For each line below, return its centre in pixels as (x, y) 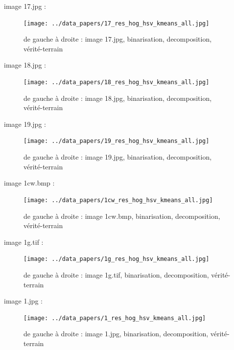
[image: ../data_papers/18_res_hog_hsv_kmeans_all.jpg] (117, 82)
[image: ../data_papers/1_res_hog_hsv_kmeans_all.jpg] (115, 318)
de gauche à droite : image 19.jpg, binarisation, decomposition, (118, 157)
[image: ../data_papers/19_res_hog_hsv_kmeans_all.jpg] (117, 141)
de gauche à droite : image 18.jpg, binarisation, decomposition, (118, 98)
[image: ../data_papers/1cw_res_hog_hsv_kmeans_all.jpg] (118, 200)
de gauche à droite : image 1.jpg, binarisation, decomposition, (116, 334)
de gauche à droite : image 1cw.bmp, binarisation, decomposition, (122, 216)
